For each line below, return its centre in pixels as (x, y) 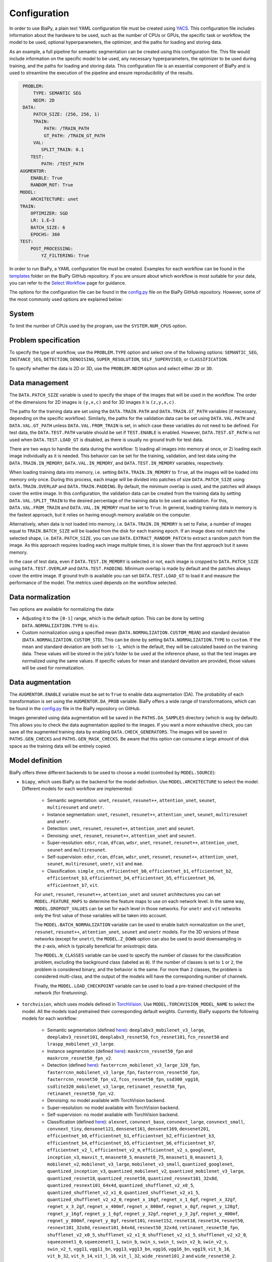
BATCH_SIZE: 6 (48, 227)
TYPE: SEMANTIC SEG (57, 93)
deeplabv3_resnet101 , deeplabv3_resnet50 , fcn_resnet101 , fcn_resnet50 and (138, 1037)
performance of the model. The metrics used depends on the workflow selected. (93, 583)
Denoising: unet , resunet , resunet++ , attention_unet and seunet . (121, 835)
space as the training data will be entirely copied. (60, 746)
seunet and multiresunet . (77, 850)
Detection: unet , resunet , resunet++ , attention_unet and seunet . (121, 828)
